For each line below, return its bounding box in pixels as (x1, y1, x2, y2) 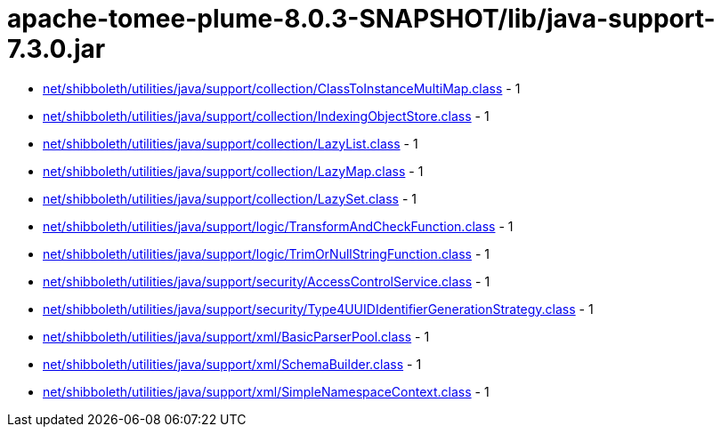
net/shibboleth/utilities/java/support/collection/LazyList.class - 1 (43, 135, 418, 151)
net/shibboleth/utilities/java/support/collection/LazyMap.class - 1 (43, 163, 424, 179)
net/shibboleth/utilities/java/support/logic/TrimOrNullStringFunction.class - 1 (43, 245, 490, 261)
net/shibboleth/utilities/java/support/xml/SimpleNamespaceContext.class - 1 (43, 383, 490, 399)
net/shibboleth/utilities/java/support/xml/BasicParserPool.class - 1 (43, 328, 430, 344)
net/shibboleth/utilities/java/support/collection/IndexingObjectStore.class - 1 (43, 108, 490, 124)
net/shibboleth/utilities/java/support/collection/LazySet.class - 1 (43, 190, 417, 206)
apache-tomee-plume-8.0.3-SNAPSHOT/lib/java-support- (7, 4, 716, 34)
